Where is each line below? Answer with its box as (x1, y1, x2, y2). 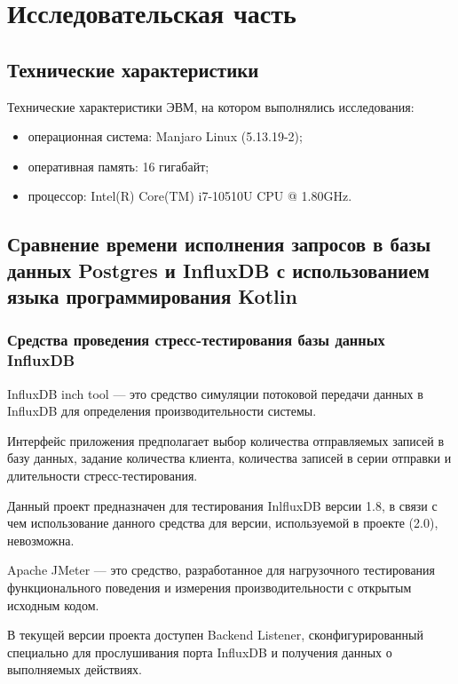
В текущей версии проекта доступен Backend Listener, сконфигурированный (7, 625, 423, 644)
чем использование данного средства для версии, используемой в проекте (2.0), (7, 513, 438, 532)
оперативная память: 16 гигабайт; (28, 156, 209, 175)
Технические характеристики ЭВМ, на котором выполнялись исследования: (7, 97, 415, 115)
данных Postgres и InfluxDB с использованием (7, 256, 430, 283)
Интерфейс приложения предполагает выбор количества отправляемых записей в (7, 431, 445, 449)
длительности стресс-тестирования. (7, 466, 198, 485)
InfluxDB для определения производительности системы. (7, 402, 317, 420)
